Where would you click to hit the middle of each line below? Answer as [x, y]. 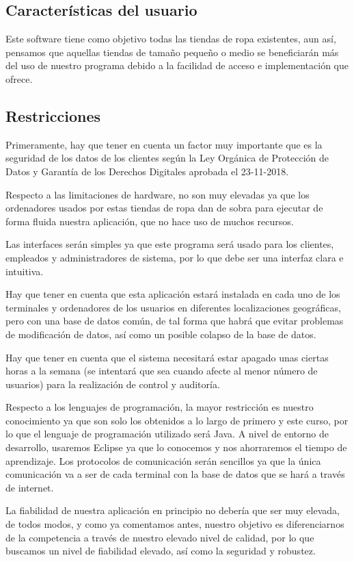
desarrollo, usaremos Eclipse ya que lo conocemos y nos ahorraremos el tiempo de [176, 447]
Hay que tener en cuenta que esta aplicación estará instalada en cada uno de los [173, 294]
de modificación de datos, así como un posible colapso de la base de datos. [161, 334]
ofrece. [19, 78]
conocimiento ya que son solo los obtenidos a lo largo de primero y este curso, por [177, 420]
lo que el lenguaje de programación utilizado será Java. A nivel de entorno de [167, 434]
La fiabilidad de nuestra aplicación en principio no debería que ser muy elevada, [173, 510]
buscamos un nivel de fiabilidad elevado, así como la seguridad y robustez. [161, 551]
